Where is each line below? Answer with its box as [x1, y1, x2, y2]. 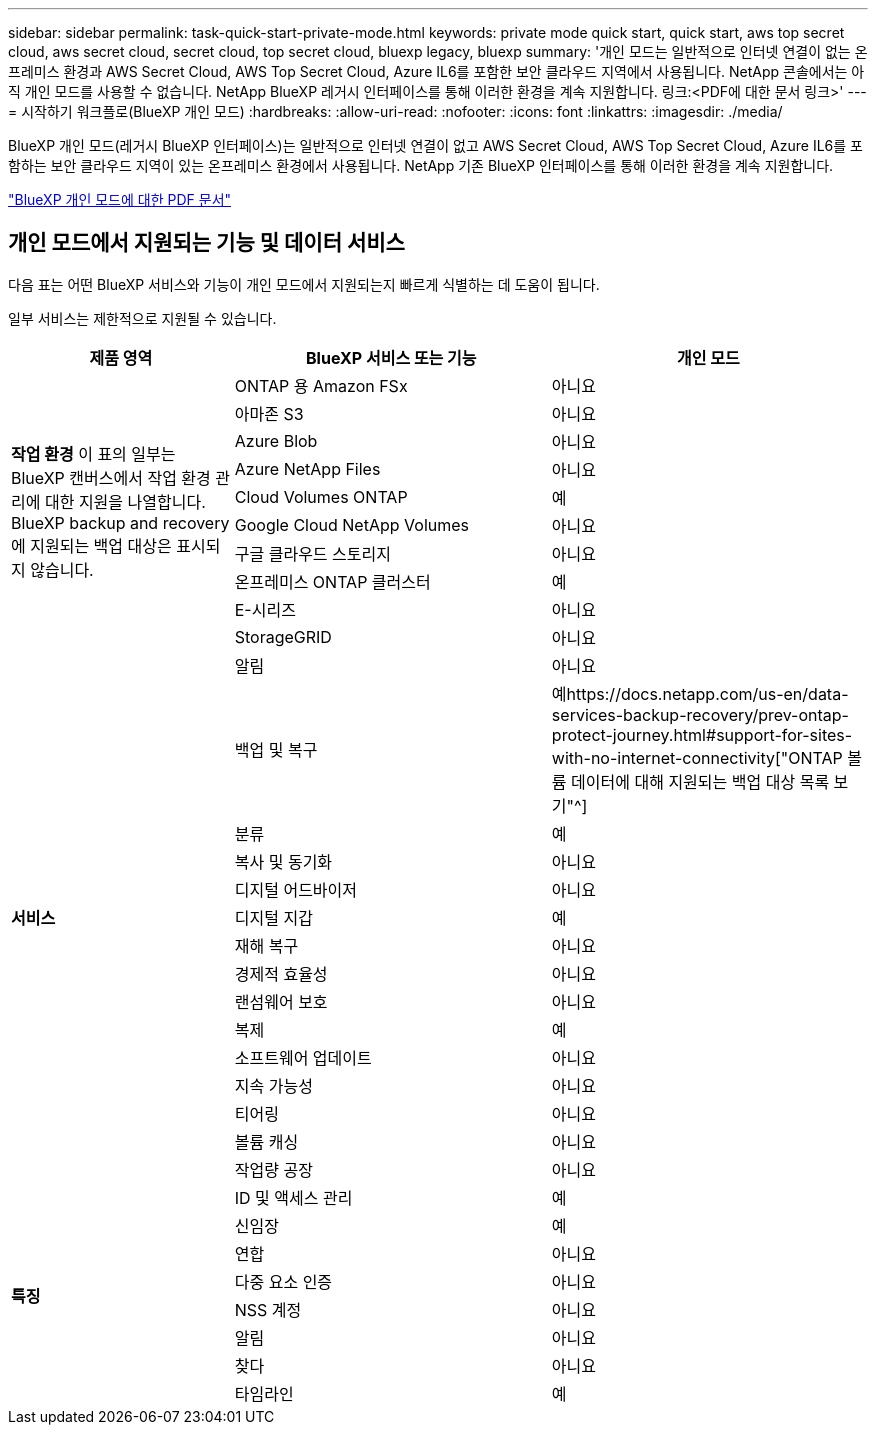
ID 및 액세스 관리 [234, 1187, 353, 1208]
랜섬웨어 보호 [234, 991, 328, 1012]
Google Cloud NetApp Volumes [234, 514, 469, 535]
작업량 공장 [234, 1159, 313, 1180]
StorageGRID [234, 626, 332, 647]
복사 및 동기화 [234, 851, 333, 872]
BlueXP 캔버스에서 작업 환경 [11, 467, 211, 488]
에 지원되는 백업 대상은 [11, 535, 172, 556]
